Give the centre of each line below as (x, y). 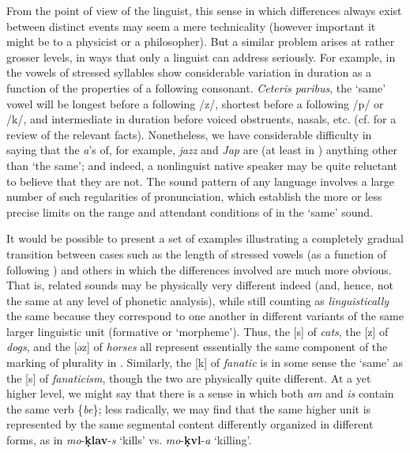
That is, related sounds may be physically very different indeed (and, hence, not (200, 285)
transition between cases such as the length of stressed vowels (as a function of (197, 253)
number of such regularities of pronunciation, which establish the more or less (194, 196)
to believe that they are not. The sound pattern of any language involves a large (201, 181)
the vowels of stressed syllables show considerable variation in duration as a (189, 72)
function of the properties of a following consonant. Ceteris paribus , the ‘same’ (196, 87)
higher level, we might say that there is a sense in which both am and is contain (200, 393)
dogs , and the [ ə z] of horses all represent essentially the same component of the (197, 347)
